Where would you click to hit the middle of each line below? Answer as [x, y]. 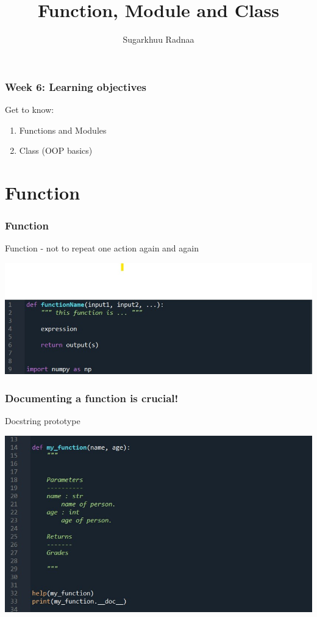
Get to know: [30, 110]
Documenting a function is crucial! [92, 398]
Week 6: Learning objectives [76, 86]
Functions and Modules [63, 130]
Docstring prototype [43, 421]
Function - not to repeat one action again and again [102, 248]
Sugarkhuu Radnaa [158, 39]
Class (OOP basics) [56, 150]
